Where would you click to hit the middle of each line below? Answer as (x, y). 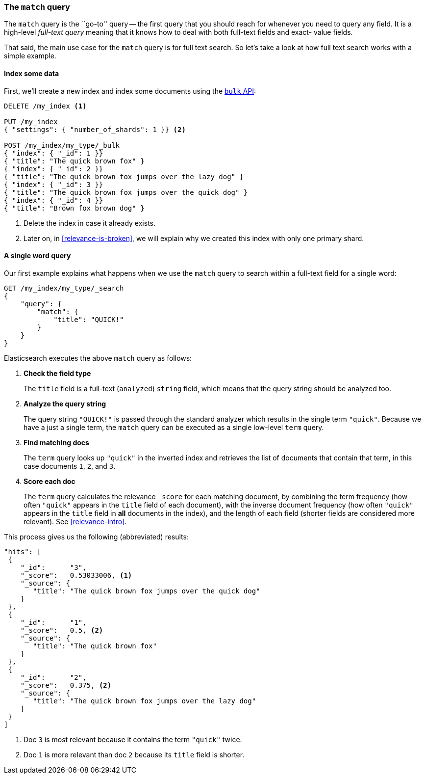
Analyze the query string (65, 403)
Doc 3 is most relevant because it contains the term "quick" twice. (133, 739)
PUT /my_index (31, 121)
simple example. (30, 56)
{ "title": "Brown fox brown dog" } (74, 208)
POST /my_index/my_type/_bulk (62, 145)
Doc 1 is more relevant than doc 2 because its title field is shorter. (134, 754)
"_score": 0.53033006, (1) (76, 575)
